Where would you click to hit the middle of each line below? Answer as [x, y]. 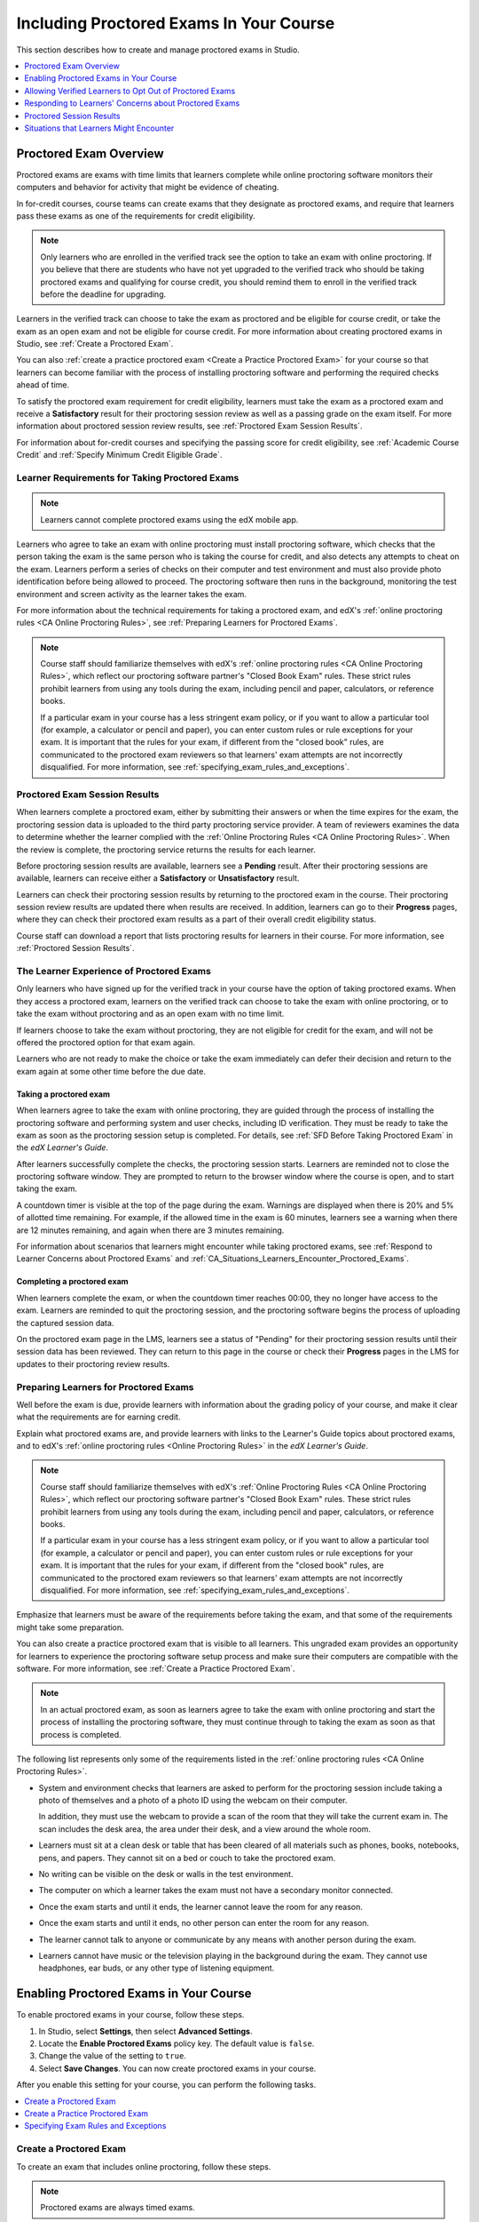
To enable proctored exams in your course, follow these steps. [130, 2015]
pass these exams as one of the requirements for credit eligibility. [136, 216]
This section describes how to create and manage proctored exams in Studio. [158, 50]
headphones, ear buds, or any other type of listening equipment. [157, 1968]
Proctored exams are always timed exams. [118, 2208]
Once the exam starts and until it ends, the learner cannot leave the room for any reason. [201, 1906]
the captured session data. [65, 1323]
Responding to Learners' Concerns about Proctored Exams [132, 103]
